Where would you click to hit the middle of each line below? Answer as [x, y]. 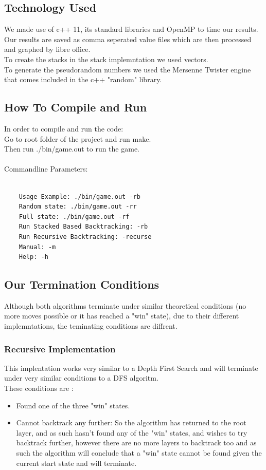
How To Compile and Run [76, 107]
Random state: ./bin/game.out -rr [78, 207]
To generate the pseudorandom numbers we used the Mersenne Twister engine [128, 69]
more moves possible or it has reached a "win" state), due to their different [122, 316]
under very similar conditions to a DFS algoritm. [81, 378]
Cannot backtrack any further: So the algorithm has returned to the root [131, 422]
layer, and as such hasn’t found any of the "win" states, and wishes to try [132, 432]
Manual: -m [37, 247]
